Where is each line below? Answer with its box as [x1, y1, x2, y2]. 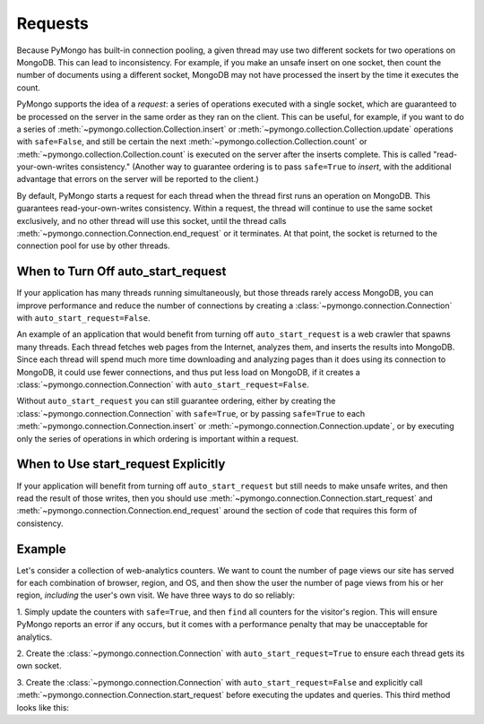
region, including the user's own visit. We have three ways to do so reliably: [16, 590, 296, 600]
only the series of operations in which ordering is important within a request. [16, 433, 299, 444]
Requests [16, 13, 89, 33]
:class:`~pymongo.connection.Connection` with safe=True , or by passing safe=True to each [16, 408, 366, 418]
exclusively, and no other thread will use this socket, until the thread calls [16, 215, 287, 226]
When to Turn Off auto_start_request [16, 264, 227, 280]
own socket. [16, 660, 62, 671]
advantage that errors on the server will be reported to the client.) [16, 174, 259, 185]
